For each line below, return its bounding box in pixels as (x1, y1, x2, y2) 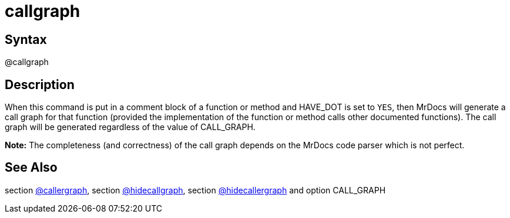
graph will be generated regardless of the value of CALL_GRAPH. (5, 122, 256, 132)
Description (5, 77, 75, 92)
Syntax (5, 32, 47, 47)
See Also (5, 160, 58, 175)
